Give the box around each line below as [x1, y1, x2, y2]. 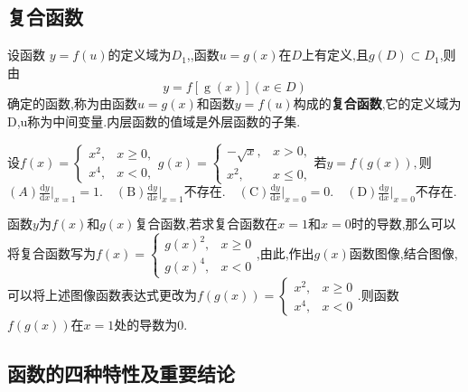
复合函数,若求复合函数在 [135, 214, 278, 233]
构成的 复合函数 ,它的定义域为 [293, 94, 462, 113]
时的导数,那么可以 [351, 214, 456, 233]
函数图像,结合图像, [349, 243, 458, 262]
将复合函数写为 [7, 243, 96, 262]
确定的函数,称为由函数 [7, 94, 137, 113]
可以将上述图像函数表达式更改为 [7, 285, 197, 304]
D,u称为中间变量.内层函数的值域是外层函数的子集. [7, 111, 301, 130]
